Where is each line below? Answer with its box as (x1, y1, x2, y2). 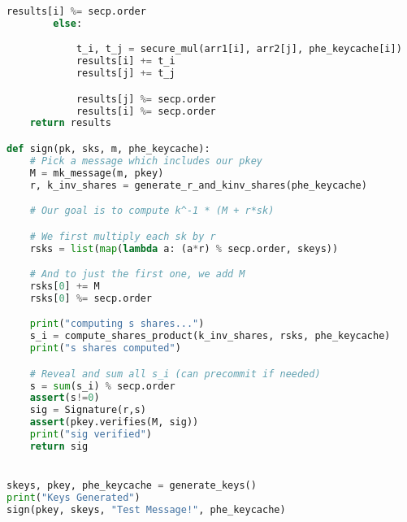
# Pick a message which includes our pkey (29, 154, 262, 167)
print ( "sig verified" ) (29, 428, 153, 440)
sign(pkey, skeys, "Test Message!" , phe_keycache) (6, 503, 286, 515)
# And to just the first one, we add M (29, 268, 245, 281)
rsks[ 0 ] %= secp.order (29, 292, 153, 304)
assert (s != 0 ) (29, 392, 100, 404)
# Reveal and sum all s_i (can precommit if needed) (29, 368, 321, 380)
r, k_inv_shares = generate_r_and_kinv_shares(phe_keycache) (29, 179, 367, 191)
